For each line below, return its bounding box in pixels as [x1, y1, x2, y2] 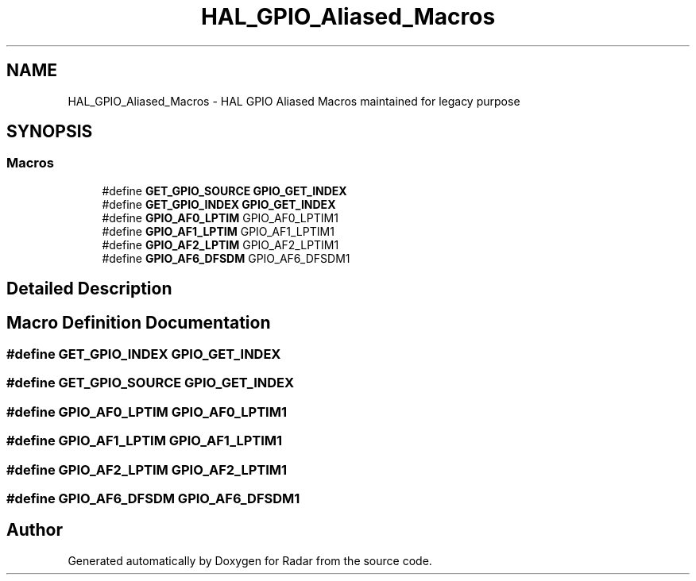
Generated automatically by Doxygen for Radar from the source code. [68, 553, 432, 568]
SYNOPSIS [6, 121, 93, 142]
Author [6, 520, 63, 541]
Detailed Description [6, 279, 172, 299]
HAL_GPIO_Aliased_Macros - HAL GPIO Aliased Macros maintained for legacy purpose [68, 94, 520, 108]
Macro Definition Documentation [6, 312, 271, 333]
